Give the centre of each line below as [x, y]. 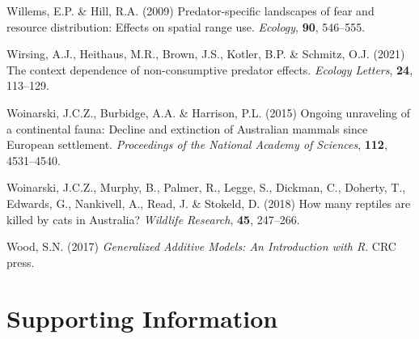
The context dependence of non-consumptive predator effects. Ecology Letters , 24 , [210, 69]
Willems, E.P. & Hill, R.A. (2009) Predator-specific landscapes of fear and [190, 11]
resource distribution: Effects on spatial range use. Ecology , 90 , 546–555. [186, 26]
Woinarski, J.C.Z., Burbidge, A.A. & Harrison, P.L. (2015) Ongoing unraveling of [208, 112]
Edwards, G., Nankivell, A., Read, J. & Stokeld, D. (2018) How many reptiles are [209, 203]
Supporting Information [142, 318]
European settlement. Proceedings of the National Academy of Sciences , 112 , [197, 144]
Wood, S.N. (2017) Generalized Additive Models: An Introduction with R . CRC [201, 246]
